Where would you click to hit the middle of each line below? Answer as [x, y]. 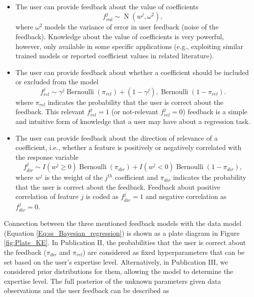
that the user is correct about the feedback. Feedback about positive [118, 186]
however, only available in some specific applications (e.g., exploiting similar [129, 46]
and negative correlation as [186, 196]
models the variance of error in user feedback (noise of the [132, 27]
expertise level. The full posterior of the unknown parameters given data [113, 281]
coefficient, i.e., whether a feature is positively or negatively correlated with [128, 147]
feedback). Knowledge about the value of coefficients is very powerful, [120, 36]
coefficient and [136, 177]
